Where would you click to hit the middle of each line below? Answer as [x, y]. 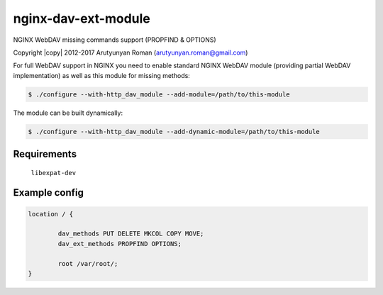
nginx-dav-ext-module [82, 18]
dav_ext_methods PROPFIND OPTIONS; [120, 244]
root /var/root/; [88, 263]
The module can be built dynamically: [68, 113]
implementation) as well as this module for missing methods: [102, 75]
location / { [51, 214]
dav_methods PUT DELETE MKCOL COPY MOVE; [131, 234]
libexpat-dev [54, 173]
